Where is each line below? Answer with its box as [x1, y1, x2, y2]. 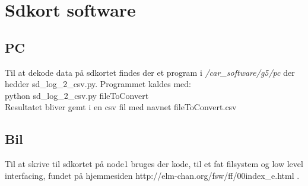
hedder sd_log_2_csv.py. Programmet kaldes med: [5, 78, 191, 90]
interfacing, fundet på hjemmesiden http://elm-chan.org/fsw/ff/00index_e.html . [5, 169, 300, 181]
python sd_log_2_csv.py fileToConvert [5, 89, 149, 101]
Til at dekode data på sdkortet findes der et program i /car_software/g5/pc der [5, 66, 295, 78]
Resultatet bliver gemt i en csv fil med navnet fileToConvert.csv [5, 101, 237, 113]
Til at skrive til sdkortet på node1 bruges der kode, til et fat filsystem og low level [5, 158, 303, 170]
